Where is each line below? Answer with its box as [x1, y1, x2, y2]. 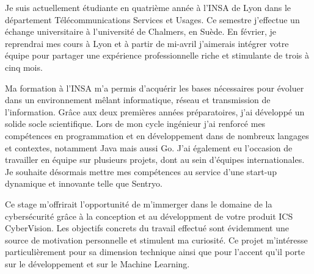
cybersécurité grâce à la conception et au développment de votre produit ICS [5, 209, 293, 222]
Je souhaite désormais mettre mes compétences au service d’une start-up [5, 165, 277, 178]
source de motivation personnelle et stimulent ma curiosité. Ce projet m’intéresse [5, 233, 308, 246]
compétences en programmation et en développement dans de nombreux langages [5, 129, 309, 142]
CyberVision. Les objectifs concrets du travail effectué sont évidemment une [5, 222, 289, 234]
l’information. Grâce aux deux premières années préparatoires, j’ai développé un [5, 105, 305, 118]
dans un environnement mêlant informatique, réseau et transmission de [5, 93, 271, 106]
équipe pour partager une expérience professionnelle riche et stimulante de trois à [5, 49, 309, 62]
